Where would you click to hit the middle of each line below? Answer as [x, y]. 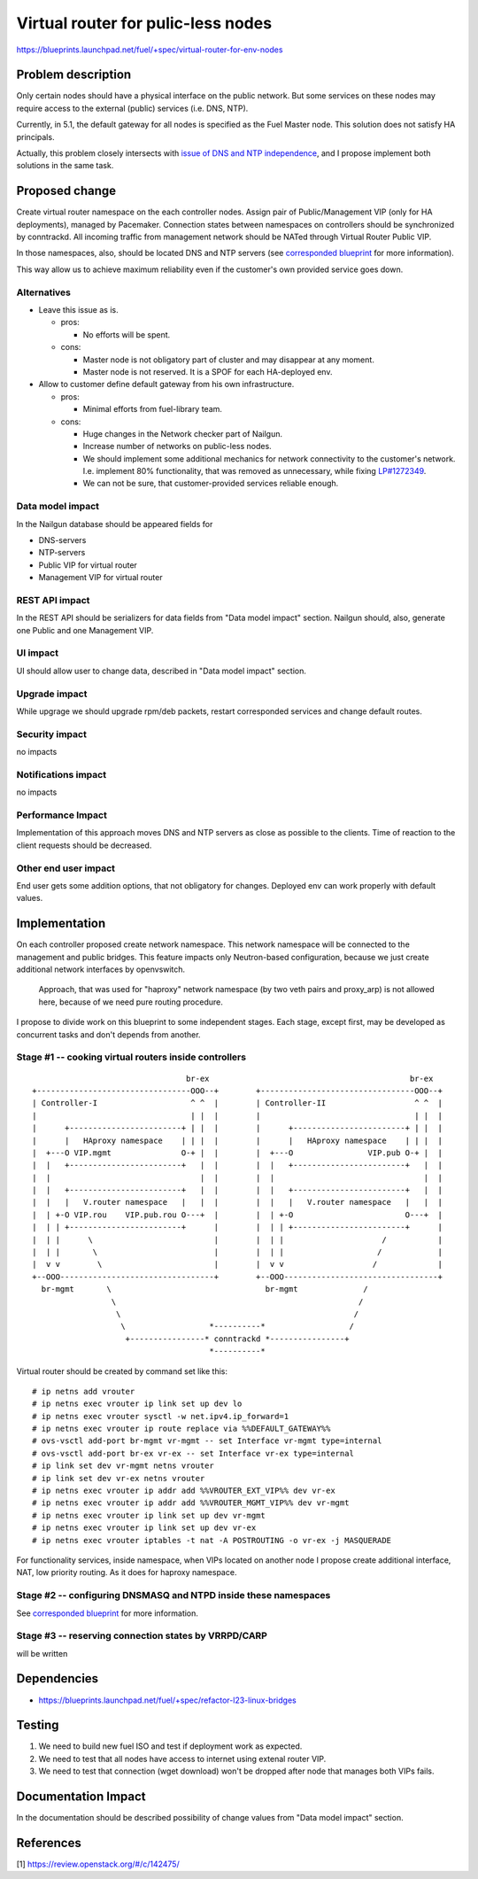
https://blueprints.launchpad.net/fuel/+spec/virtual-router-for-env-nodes [150, 50]
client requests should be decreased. [84, 845]
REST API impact [53, 600]
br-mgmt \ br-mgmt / [204, 1289]
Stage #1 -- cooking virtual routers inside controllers [131, 1057]
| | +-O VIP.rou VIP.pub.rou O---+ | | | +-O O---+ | [237, 1215]
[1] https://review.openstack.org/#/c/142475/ [98, 1864]
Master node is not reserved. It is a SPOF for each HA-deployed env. [208, 371]
